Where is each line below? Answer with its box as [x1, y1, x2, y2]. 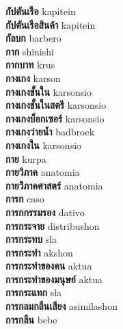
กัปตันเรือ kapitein [5, 4, 76, 18]
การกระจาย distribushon [5, 218, 100, 233]
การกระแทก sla [5, 285, 62, 300]
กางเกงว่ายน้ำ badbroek [5, 124, 95, 139]
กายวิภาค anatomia [5, 165, 80, 179]
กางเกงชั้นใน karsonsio [5, 84, 92, 98]
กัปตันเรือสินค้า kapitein [5, 17, 96, 31]
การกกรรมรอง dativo [5, 205, 85, 219]
